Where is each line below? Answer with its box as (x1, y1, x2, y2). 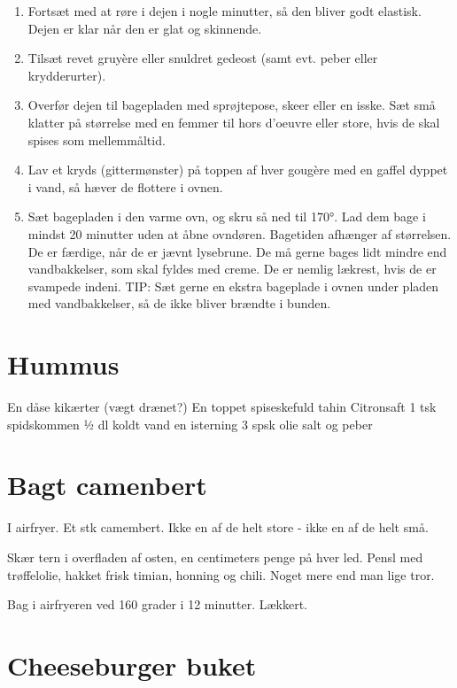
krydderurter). (27, 66, 106, 84)
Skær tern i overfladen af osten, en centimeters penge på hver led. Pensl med (7, 547, 423, 566)
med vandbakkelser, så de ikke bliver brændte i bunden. (27, 294, 331, 313)
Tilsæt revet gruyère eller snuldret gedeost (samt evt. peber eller (27, 49, 378, 67)
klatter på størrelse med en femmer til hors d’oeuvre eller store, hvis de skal (27, 112, 440, 131)
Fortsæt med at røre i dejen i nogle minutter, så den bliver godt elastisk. (27, 2, 422, 19)
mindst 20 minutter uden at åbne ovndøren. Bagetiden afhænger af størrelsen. (27, 224, 452, 243)
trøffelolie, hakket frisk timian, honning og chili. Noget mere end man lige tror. (7, 565, 435, 584)
